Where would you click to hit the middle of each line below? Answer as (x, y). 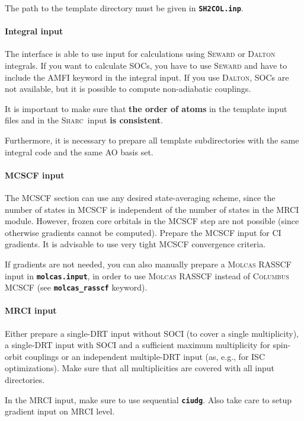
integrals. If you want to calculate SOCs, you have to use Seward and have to (146, 66)
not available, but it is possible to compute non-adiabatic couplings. (128, 89)
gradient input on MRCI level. (60, 411)
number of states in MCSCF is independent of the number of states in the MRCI (152, 209)
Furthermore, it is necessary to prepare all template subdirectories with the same (152, 140)
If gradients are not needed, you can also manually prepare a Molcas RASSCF (148, 264)
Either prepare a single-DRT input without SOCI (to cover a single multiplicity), (152, 333)
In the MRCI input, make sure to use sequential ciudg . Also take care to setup (148, 399)
